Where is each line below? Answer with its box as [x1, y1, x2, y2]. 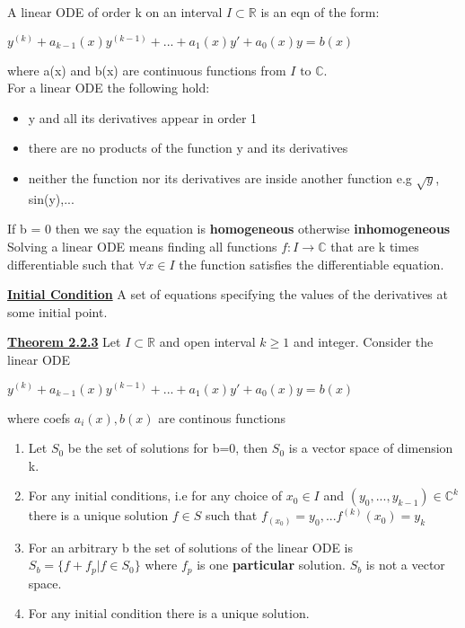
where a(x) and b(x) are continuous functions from [7, 60, 286, 79]
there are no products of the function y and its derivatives [28, 138, 348, 157]
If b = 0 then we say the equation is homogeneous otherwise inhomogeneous [7, 219, 451, 238]
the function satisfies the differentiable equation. [179, 254, 444, 273]
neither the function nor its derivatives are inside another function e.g [28, 168, 412, 187]
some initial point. [7, 302, 108, 321]
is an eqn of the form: [260, 3, 380, 21]
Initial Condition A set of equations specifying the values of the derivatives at [7, 285, 448, 304]
